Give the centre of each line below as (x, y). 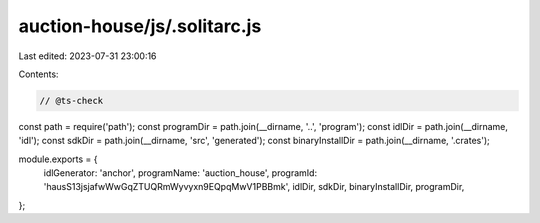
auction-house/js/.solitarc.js (140, 26)
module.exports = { (58, 159)
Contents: (38, 74)
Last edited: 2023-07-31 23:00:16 (87, 56)
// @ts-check (71, 100)
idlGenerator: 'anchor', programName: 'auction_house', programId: (180, 173)
